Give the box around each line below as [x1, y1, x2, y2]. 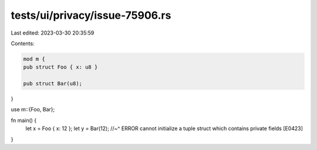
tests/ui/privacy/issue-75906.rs [11, 9, 171, 22]
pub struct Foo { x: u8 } [23, 64, 98, 70]
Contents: [11, 40, 35, 47]
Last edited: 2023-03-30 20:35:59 [11, 29, 95, 36]
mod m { [23, 56, 45, 62]
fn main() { [11, 117, 37, 124]
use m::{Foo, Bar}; [11, 106, 55, 113]
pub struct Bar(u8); [23, 80, 82, 87]
